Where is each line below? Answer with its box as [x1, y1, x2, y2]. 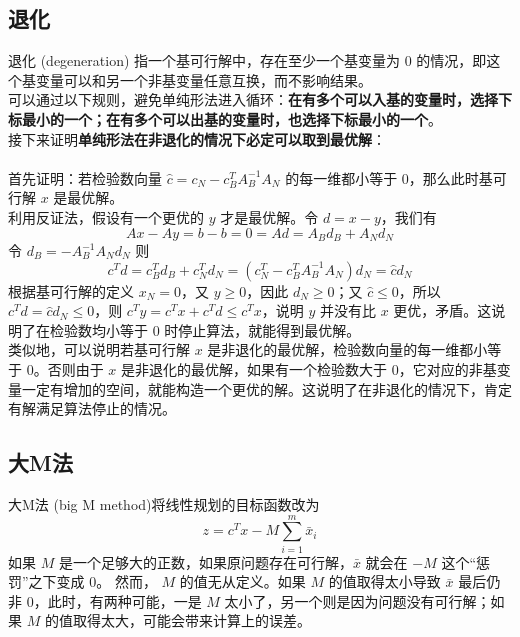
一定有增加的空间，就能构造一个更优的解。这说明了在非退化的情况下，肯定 [21, 378, 512, 399]
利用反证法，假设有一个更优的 [8, 206, 204, 227]
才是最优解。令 [220, 206, 319, 227]
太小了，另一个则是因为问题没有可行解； [224, 590, 491, 611]
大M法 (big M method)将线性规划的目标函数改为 [8, 493, 320, 514]
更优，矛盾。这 [393, 300, 492, 321]
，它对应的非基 [398, 358, 497, 379]
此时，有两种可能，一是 [47, 590, 202, 611]
